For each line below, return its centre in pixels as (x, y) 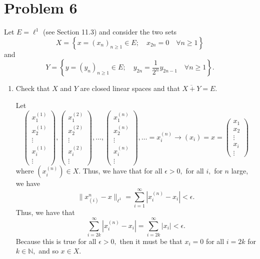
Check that (33, 88)
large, (240, 171)
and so (48, 251)
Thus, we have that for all (122, 171)
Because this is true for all (56, 241)
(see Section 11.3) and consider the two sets (110, 32)
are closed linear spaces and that (130, 88)
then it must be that (151, 241)
